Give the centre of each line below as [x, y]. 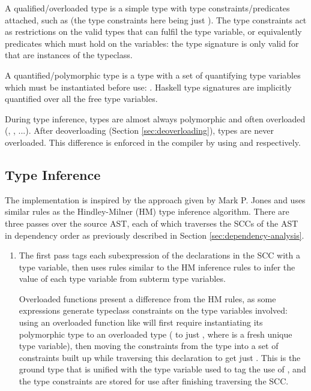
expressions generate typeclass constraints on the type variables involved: [153, 310]
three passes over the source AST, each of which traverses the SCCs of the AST [152, 223]
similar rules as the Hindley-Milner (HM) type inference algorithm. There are [147, 211]
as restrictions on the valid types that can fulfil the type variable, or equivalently [153, 31]
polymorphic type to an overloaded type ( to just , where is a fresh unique [155, 334]
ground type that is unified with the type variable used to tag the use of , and [162, 369]
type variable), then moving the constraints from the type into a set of [149, 346]
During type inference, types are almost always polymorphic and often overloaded [155, 118]
